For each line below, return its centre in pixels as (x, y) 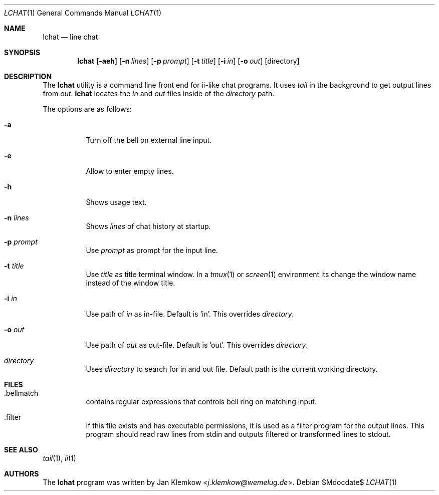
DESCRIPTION (28, 76)
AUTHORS (22, 474)
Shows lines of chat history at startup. (148, 226)
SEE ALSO (21, 450)
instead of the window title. (131, 283)
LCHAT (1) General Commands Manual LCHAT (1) (83, 13)
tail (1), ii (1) (59, 458)
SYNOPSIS (22, 52)
